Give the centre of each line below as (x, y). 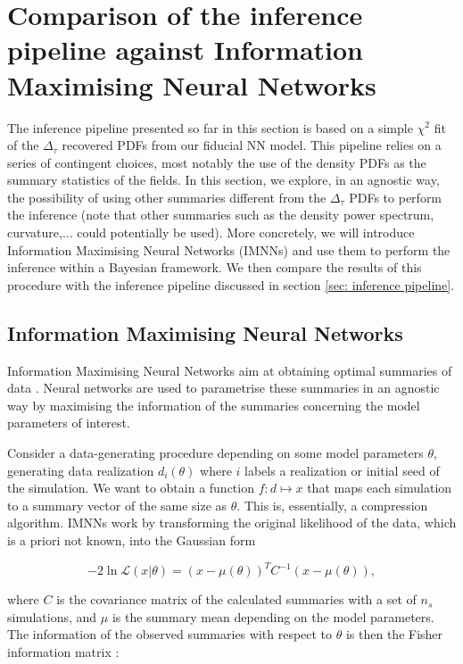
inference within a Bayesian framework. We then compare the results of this (215, 267)
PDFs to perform (396, 197)
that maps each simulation (380, 488)
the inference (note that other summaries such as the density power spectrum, (221, 215)
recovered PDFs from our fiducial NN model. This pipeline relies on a (252, 145)
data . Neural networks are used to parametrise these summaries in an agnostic (223, 388)
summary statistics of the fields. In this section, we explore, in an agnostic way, (223, 180)
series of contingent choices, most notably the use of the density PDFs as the (217, 162)
